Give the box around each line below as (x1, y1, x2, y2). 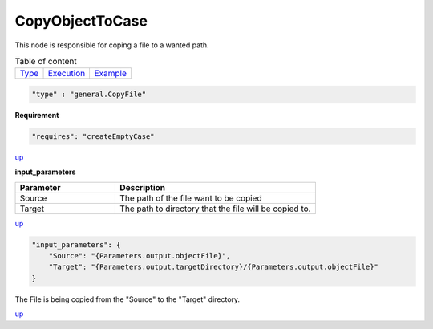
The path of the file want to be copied (119, 193, 262, 204)
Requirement (14, 110, 59, 120)
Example (94, 68, 127, 79)
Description (119, 181, 166, 193)
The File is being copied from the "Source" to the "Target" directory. (14, 294, 241, 304)
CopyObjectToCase (14, 12, 148, 30)
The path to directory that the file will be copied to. (119, 203, 311, 214)
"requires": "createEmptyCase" (31, 132, 156, 140)
